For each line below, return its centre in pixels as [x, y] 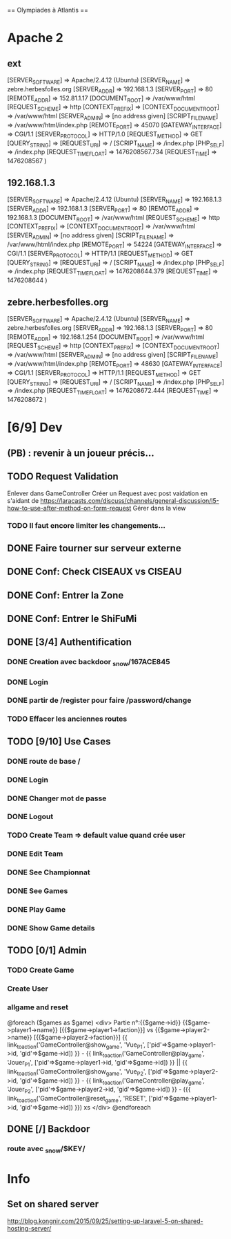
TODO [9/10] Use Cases [59, 741]
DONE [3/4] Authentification [70, 642]
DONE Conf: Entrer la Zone [66, 595]
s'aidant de [23, 500]
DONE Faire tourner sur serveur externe [94, 548]
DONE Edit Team [35, 854]
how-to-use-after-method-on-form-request [69, 508]
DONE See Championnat [49, 872]
